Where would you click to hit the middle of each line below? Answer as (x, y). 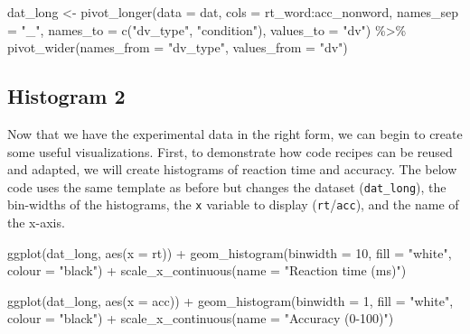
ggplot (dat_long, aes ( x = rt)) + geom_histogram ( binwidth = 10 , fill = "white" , (230, 252)
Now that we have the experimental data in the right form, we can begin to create (235, 133)
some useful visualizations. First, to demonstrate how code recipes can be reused (230, 151)
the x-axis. (36, 223)
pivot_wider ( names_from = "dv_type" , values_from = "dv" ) (178, 47)
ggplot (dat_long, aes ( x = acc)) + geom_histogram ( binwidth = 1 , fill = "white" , (230, 300)
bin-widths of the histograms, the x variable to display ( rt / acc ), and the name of (233, 204)
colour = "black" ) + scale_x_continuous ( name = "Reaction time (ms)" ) (207, 270)
